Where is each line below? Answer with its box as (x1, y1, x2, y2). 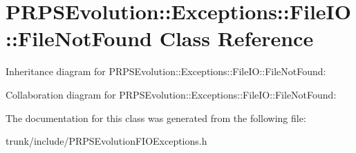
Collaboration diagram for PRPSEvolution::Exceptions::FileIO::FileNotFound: (6, 87, 337, 101)
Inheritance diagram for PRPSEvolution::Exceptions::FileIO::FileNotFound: (6, 64, 326, 79)
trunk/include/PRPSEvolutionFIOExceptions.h (6, 134, 207, 148)
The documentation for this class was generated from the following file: (6, 110, 306, 125)
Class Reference (159, 24, 314, 52)
